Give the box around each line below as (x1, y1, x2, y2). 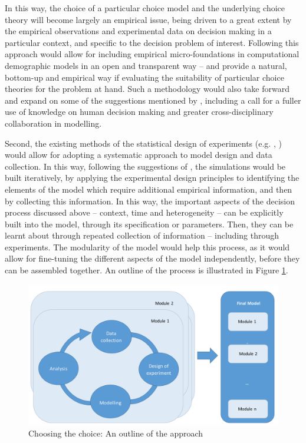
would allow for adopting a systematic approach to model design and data (5, 148, 272, 161)
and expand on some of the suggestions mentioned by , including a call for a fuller (5, 94, 301, 106)
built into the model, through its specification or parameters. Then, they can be (5, 217, 294, 230)
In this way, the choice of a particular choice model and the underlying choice (5, 2, 285, 14)
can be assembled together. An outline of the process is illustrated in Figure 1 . (5, 264, 288, 276)
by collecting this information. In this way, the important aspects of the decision (5, 194, 295, 207)
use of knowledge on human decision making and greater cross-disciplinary (5, 105, 274, 118)
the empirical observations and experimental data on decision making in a (5, 25, 272, 37)
